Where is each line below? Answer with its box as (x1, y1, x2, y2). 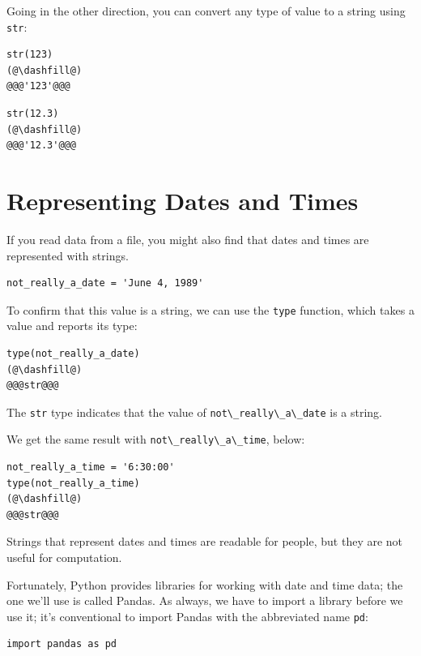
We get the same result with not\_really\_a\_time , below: (6, 431, 305, 448)
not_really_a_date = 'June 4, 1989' (6, 277, 204, 289)
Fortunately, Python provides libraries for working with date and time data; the (6, 576, 403, 593)
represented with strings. (6, 247, 129, 264)
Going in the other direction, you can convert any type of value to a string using (6, 2, 406, 19)
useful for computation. (6, 549, 122, 566)
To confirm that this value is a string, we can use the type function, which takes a (6, 301, 415, 318)
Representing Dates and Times (6, 184, 359, 217)
